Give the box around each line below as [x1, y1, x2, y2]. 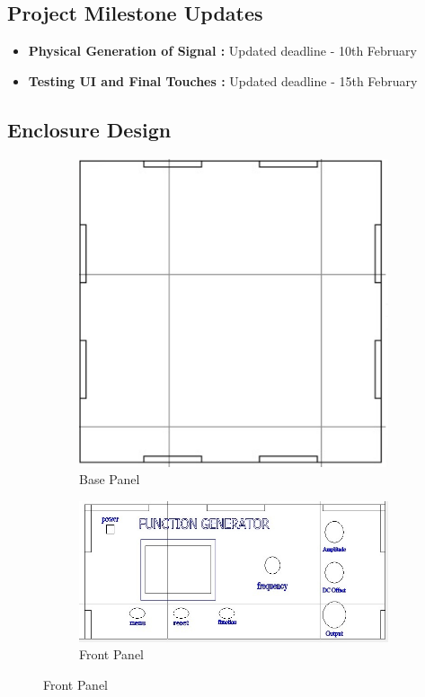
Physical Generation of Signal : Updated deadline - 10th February [28, 41, 417, 60]
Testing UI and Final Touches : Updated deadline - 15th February [28, 71, 418, 90]
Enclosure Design [7, 115, 172, 143]
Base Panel [79, 470, 140, 489]
